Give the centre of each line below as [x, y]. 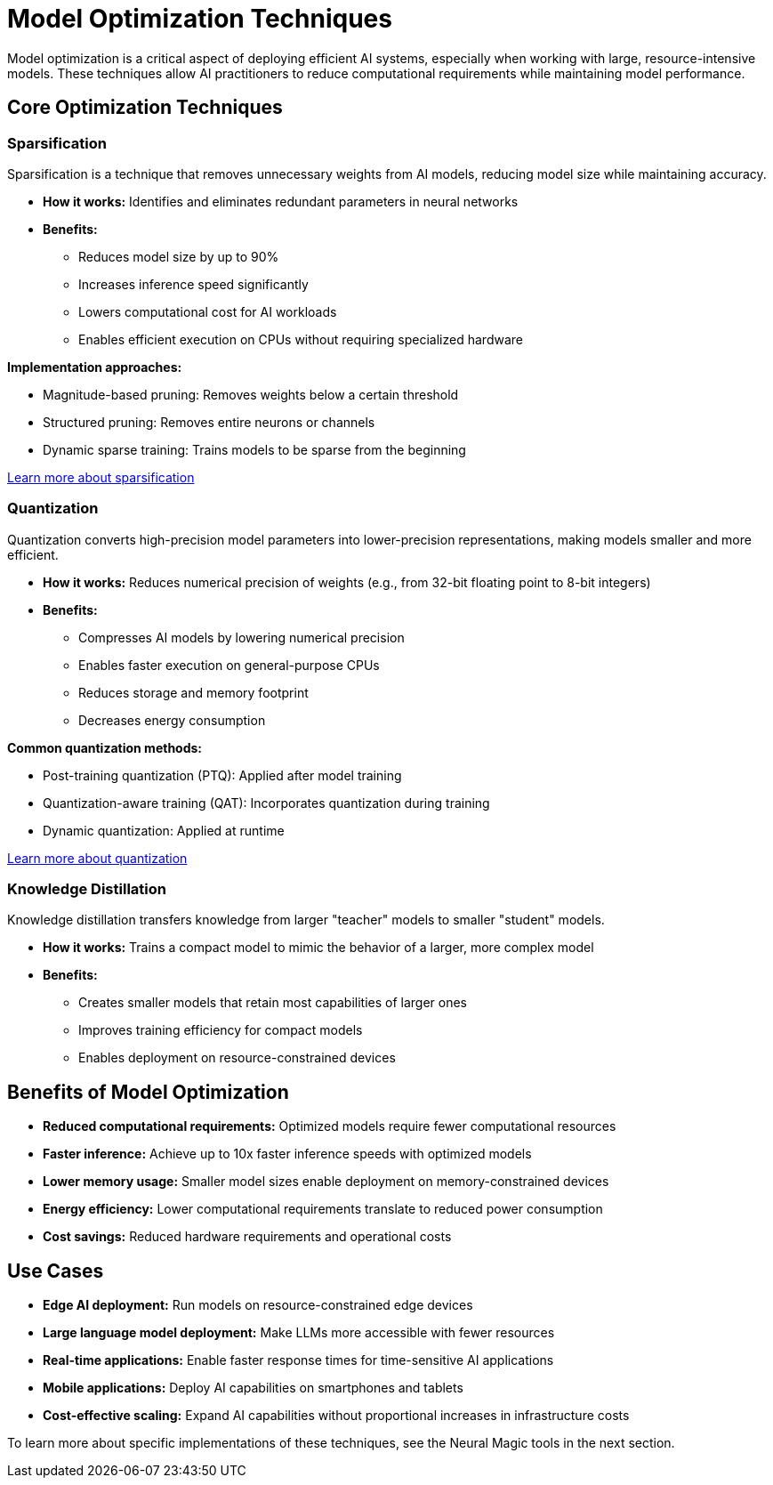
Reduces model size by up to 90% [179, 256]
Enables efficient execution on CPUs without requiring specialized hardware [301, 339]
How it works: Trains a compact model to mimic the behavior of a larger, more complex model [318, 948]
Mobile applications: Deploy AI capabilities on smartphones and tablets [253, 1388]
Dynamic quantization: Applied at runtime [164, 830]
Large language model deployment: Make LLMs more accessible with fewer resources [299, 1333]
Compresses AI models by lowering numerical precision [242, 637]
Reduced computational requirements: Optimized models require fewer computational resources [330, 1126]
